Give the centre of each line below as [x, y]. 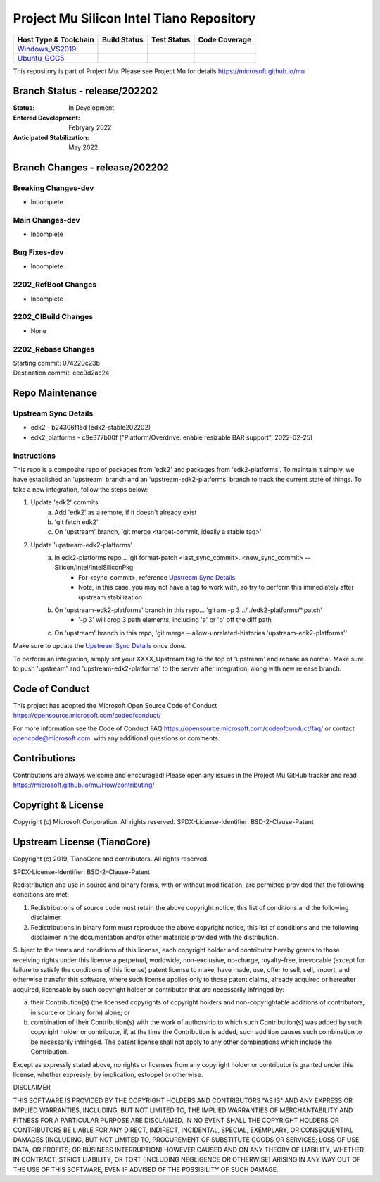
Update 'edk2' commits [64, 502]
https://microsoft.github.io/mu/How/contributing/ [84, 785]
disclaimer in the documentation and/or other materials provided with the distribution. [154, 937]
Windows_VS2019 [47, 49]
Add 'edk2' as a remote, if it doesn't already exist [126, 512]
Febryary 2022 [90, 127]
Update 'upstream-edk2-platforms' [82, 545]
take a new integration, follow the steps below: [81, 489]
